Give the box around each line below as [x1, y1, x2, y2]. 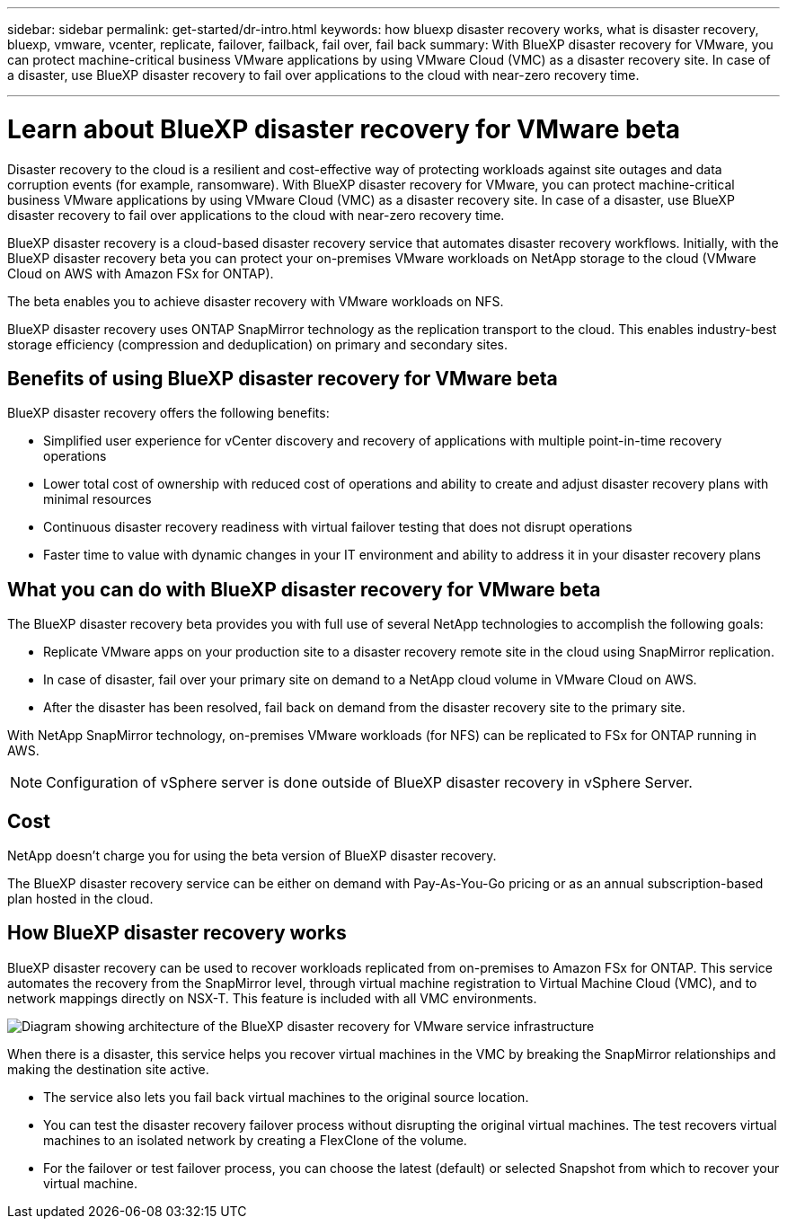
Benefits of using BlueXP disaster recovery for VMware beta [7, 366, 558, 390]
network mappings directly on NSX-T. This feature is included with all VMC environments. [7, 990, 537, 1006]
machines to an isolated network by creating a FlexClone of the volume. [43, 1132, 467, 1148]
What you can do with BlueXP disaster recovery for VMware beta [7, 578, 601, 601]
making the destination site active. [7, 1061, 209, 1077]
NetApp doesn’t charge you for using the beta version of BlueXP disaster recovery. [7, 848, 497, 864]
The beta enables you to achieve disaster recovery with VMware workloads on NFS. [7, 293, 504, 309]
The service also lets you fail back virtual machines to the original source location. [43, 1089, 529, 1105]
